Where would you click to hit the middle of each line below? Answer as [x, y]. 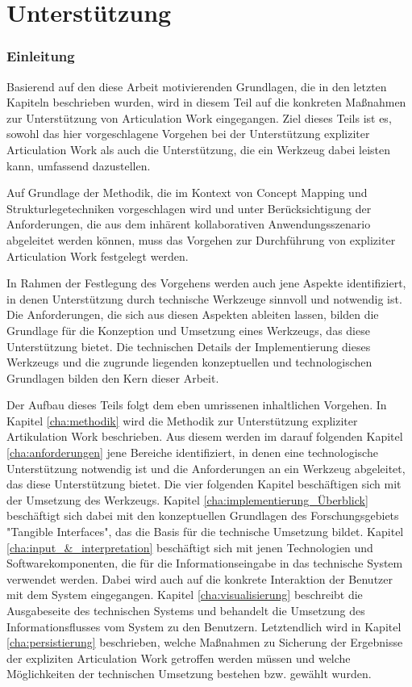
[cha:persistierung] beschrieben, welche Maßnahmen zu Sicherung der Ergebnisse [205, 642]
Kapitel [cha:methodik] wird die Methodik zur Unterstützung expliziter [182, 420]
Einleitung [41, 56]
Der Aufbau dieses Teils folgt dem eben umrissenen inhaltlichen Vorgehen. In [197, 405]
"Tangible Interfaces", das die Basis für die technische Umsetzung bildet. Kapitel [205, 532]
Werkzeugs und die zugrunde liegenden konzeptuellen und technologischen [189, 362]
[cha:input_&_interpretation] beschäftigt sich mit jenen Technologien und [190, 547]
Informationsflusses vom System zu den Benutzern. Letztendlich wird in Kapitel [204, 626]
